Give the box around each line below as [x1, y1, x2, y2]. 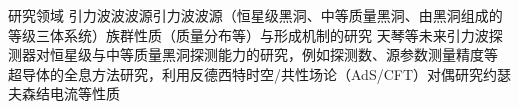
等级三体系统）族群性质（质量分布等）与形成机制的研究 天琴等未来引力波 [8, 24, 489, 45]
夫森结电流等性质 [8, 83, 120, 104]
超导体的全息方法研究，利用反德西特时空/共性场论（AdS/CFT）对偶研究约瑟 [8, 63, 512, 84]
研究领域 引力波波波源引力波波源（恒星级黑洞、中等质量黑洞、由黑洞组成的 [8, 5, 503, 25]
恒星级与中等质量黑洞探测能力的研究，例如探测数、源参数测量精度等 [49, 44, 498, 65]
